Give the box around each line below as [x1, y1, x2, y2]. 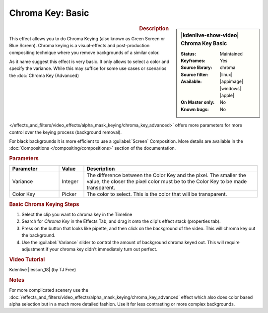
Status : [181, 51, 196, 57]
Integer [62, 178, 79, 185]
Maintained [220, 51, 243, 57]
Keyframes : [181, 58, 206, 64]
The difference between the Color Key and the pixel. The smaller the [86, 172, 247, 179]
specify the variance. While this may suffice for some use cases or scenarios [9, 65, 167, 71]
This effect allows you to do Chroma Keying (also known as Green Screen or [9, 35, 165, 42]
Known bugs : [181, 106, 209, 112]
